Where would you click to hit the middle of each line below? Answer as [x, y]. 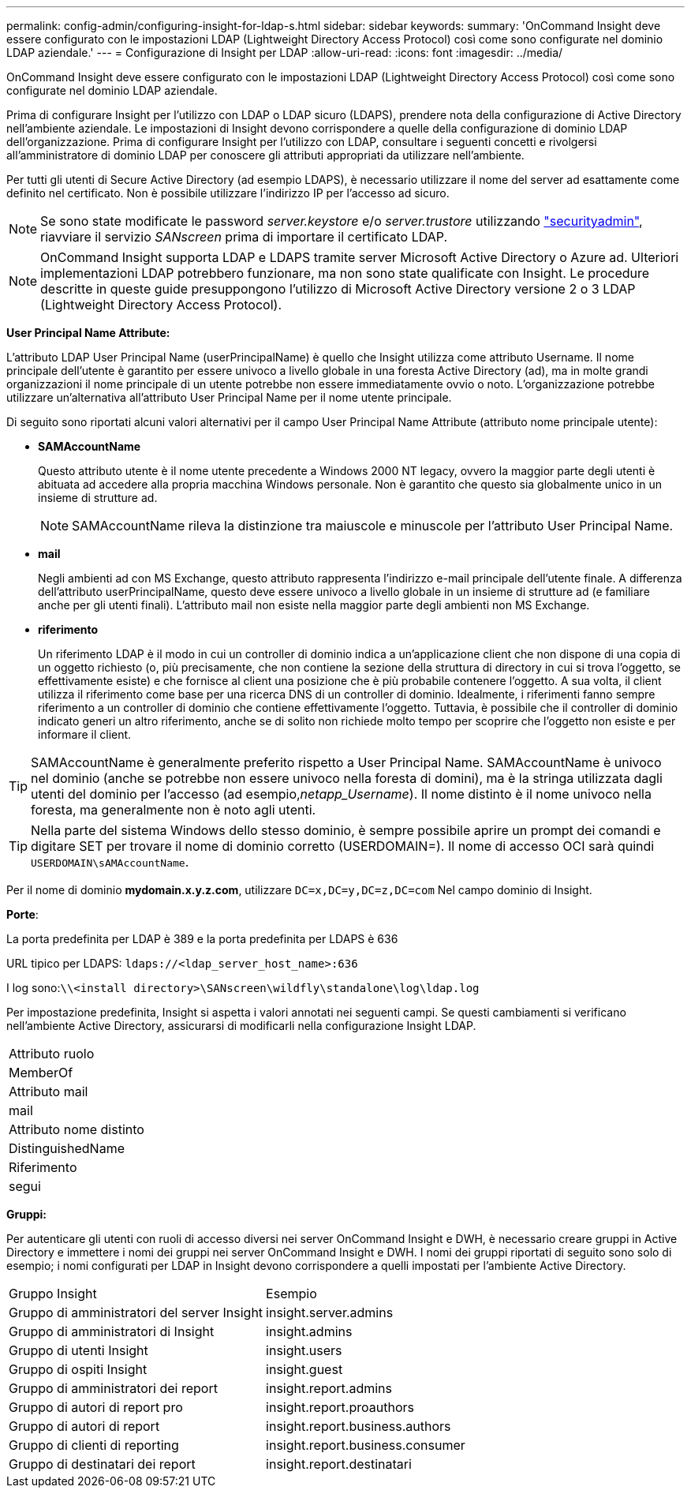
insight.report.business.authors [359, 1426]
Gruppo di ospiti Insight [78, 1369]
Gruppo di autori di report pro [96, 1407]
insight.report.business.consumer [366, 1445]
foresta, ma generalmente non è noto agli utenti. [174, 810]
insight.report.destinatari [339, 1464]
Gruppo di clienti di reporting [94, 1445]
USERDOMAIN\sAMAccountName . [110, 862]
